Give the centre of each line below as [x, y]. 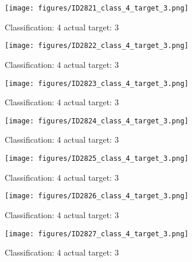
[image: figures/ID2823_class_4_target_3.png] [97, 83]
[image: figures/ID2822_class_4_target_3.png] [97, 46]
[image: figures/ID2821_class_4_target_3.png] [97, 8]
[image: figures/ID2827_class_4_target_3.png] [97, 234]
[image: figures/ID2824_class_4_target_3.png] [97, 121]
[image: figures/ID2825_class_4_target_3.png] [97, 158]
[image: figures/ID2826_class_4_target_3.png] [97, 196]
